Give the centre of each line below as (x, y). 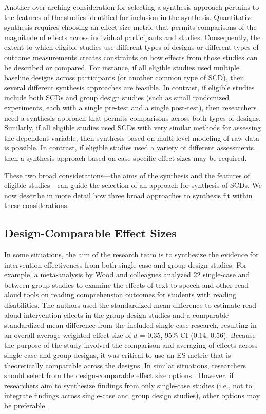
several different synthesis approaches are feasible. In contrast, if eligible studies (129, 87)
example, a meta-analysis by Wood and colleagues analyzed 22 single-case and (127, 275)
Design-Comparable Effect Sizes (90, 233)
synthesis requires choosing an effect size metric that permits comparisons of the (130, 27)
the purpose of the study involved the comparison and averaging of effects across (131, 345)
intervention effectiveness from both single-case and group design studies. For (126, 264)
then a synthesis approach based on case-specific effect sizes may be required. (126, 157)
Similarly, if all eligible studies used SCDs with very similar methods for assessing (133, 128)
